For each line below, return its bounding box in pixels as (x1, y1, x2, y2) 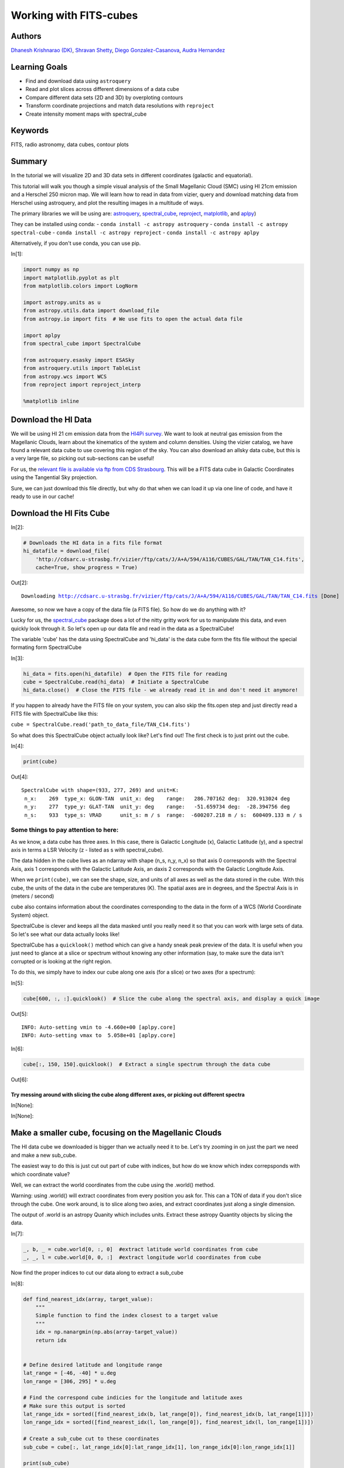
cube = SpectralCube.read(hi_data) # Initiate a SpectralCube (23, 679, 209, 685)
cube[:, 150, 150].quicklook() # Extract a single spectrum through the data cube (23, 1060, 271, 1068)
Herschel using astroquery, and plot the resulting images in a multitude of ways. (11, 199, 205, 206)
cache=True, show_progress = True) (35, 564, 138, 571)
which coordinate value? (11, 1170, 70, 1177)
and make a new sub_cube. (11, 1151, 77, 1159)
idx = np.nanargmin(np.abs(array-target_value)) (35, 1329, 178, 1335)
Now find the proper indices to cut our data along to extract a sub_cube (11, 1269, 184, 1277)
